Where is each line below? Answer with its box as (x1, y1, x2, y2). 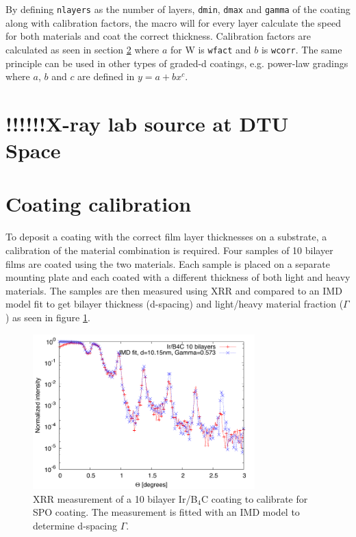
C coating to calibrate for (201, 491, 308, 505)
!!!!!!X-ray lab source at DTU (5, 109, 289, 137)
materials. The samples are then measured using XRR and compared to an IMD (5, 283, 342, 297)
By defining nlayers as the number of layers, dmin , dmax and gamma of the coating (5, 2, 351, 16)
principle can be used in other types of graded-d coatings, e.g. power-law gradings (5, 55, 348, 70)
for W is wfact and (170, 42, 251, 56)
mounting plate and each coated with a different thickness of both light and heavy (5, 270, 351, 284)
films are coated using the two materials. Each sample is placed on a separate (5, 256, 330, 271)
